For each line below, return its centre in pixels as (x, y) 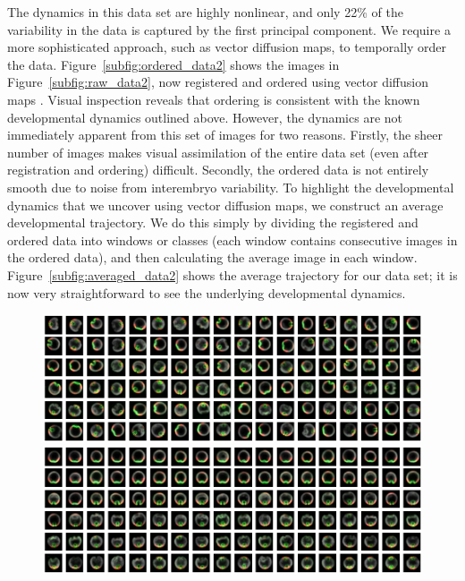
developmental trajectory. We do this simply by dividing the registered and (213, 222)
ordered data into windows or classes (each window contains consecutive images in (232, 239)
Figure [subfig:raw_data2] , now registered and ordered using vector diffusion (218, 82)
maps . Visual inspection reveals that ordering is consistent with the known (214, 99)
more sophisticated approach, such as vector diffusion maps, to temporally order (227, 47)
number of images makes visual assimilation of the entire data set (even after (218, 152)
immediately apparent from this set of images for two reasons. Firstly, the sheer (225, 135)
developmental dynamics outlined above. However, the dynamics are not (205, 117)
